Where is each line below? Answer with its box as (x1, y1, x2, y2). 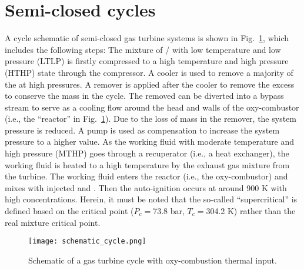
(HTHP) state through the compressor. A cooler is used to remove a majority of (5, 66, 293, 78)
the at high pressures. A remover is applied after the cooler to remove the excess (5, 78, 295, 90)
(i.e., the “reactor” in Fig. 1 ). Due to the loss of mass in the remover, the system (5, 112, 296, 125)
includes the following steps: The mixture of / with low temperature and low (5, 43, 281, 55)
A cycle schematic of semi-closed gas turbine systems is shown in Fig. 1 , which (5, 32, 289, 44)
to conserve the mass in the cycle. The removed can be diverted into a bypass (5, 89, 284, 102)
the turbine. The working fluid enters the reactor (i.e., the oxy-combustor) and (5, 170, 288, 182)
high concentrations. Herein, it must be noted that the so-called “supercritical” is (5, 193, 298, 205)
